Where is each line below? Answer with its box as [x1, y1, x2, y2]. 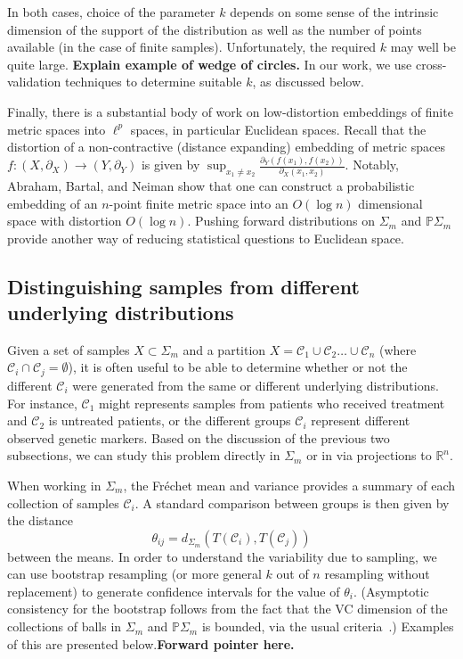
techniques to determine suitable [64, 72, 242, 91]
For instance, [7, 393, 77, 412]
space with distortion [7, 211, 122, 230]
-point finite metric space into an [109, 194, 288, 212]
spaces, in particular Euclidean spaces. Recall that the [130, 119, 426, 138]
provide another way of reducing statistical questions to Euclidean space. [7, 228, 404, 247]
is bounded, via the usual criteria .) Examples [201, 617, 454, 636]
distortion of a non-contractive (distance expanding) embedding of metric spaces [7, 137, 445, 156]
